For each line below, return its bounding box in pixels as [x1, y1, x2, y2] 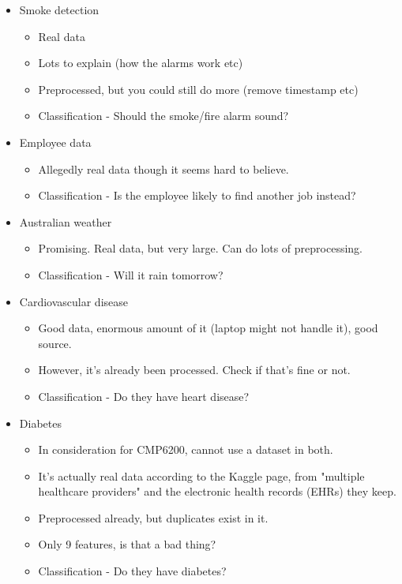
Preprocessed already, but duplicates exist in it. [38, 509, 269, 526]
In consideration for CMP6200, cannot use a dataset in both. [38, 441, 333, 458]
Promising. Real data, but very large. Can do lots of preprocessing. [38, 240, 363, 256]
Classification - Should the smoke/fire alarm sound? [38, 107, 289, 124]
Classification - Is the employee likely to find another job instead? [38, 187, 356, 204]
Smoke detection [19, 2, 100, 17]
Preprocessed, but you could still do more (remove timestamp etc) [38, 80, 359, 97]
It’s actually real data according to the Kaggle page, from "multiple [38, 467, 365, 484]
